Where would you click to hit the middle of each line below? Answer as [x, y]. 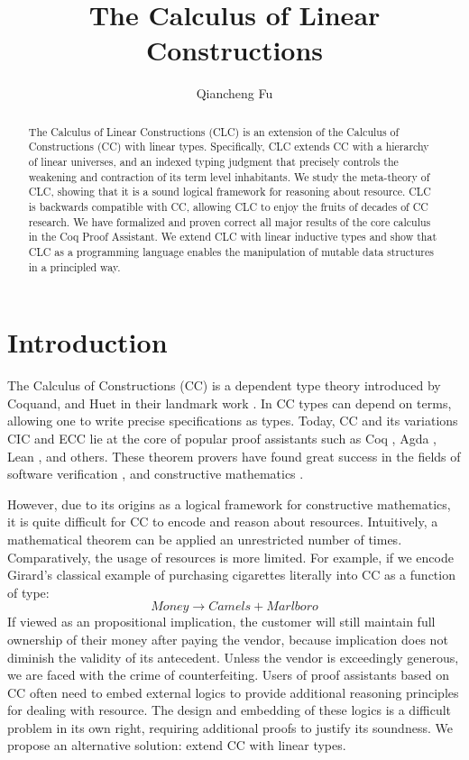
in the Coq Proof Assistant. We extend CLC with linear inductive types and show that [233, 237]
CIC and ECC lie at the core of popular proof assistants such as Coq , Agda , [222, 438]
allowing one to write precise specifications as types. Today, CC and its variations [233, 421]
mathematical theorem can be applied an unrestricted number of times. [205, 539]
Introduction [87, 342]
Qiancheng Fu [234, 93]
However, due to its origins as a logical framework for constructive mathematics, [229, 504]
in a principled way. [74, 266]
